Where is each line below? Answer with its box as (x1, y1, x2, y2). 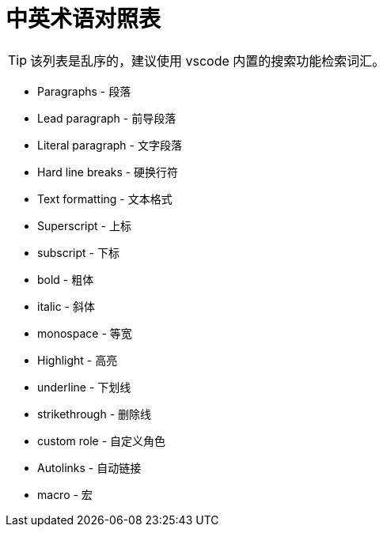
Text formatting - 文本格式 (37, 191, 173, 206)
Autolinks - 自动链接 (37, 460, 142, 474)
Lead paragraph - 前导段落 (37, 111, 176, 125)
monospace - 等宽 (37, 326, 132, 340)
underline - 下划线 (37, 380, 131, 394)
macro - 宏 (37, 487, 93, 501)
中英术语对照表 (6, 6, 161, 32)
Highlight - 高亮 (37, 353, 118, 367)
